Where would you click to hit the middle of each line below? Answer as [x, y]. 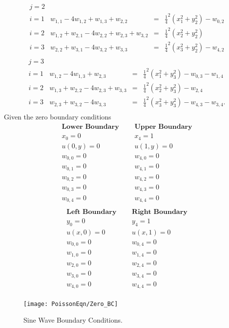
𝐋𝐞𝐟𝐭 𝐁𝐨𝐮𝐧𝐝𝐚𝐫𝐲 [92, 212]
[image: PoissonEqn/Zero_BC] [71, 304]
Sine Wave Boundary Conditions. [73, 320]
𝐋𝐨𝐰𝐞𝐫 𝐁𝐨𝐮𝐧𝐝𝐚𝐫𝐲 [90, 127]
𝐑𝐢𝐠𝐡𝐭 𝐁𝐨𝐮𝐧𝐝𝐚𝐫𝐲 [160, 212]
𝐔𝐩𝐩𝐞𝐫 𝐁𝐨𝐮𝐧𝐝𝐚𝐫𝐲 [163, 127]
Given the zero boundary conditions [58, 117]
